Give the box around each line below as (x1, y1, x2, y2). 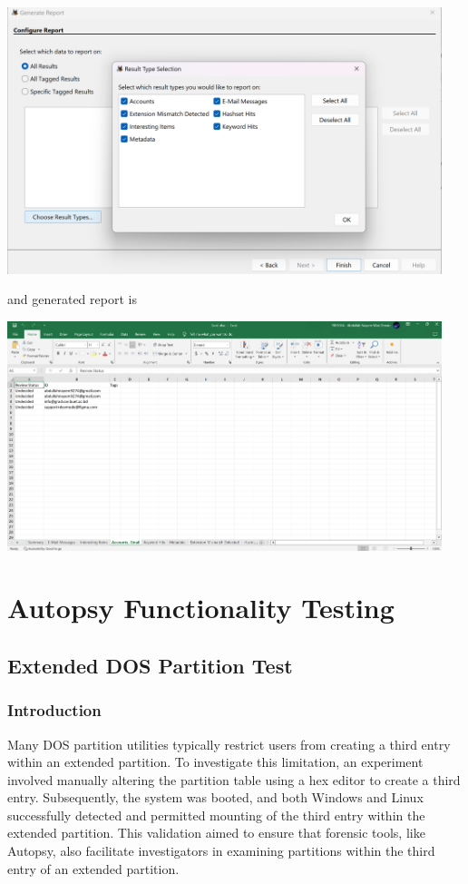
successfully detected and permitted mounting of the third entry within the (7, 805, 425, 824)
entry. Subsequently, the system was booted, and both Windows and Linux (7, 788, 424, 807)
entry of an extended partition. (7, 859, 180, 878)
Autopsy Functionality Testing (7, 589, 395, 626)
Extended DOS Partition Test (7, 651, 293, 679)
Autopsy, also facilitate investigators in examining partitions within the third (7, 841, 435, 860)
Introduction (7, 699, 102, 722)
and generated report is (7, 290, 137, 309)
